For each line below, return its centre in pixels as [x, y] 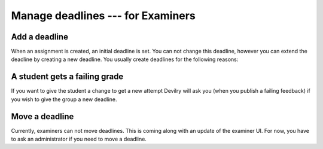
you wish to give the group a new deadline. [64, 99]
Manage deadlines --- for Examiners [103, 16]
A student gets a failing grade [67, 77]
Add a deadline [40, 37]
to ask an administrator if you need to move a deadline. [79, 139]
